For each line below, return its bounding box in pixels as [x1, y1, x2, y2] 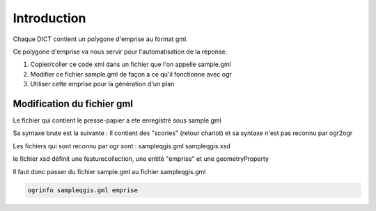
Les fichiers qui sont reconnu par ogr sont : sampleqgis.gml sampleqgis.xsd [13, 141, 231, 150]
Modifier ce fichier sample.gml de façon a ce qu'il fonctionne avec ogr [30, 70, 233, 78]
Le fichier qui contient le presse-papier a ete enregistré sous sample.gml [13, 116, 222, 125]
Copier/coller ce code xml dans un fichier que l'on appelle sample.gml [30, 60, 231, 69]
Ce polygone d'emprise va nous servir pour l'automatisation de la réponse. [13, 47, 228, 56]
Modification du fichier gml [13, 97, 134, 109]
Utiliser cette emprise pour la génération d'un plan [30, 80, 175, 88]
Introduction [13, 10, 86, 26]
